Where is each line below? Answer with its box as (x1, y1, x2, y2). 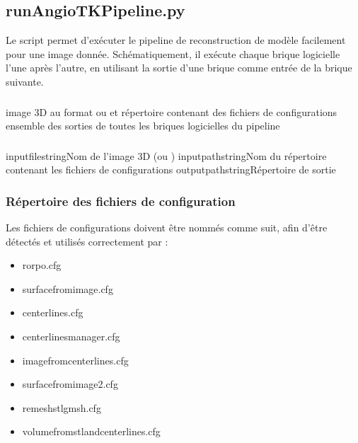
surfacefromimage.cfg (22, 281, 113, 296)
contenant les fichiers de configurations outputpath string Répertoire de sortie (6, 162, 336, 177)
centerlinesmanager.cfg (22, 328, 120, 343)
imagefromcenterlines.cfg (22, 352, 129, 367)
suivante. (6, 74, 44, 88)
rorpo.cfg (22, 258, 62, 272)
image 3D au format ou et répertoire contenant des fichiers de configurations (6, 104, 337, 119)
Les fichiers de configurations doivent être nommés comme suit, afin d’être (6, 220, 328, 235)
